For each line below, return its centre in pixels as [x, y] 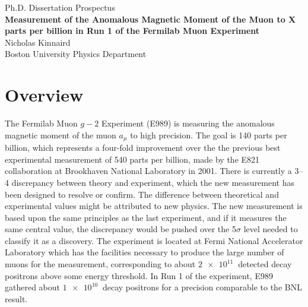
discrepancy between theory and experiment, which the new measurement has [153, 182]
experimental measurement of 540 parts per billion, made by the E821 [132, 159]
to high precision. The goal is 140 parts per [209, 134]
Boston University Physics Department [76, 54]
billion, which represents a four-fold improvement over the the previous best [143, 148]
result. [16, 298]
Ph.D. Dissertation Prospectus [60, 7]
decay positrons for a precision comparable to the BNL [202, 287]
